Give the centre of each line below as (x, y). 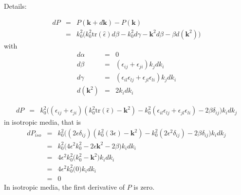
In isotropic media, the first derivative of (64, 187)
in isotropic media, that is (43, 122)
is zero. (144, 187)
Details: (15, 6)
